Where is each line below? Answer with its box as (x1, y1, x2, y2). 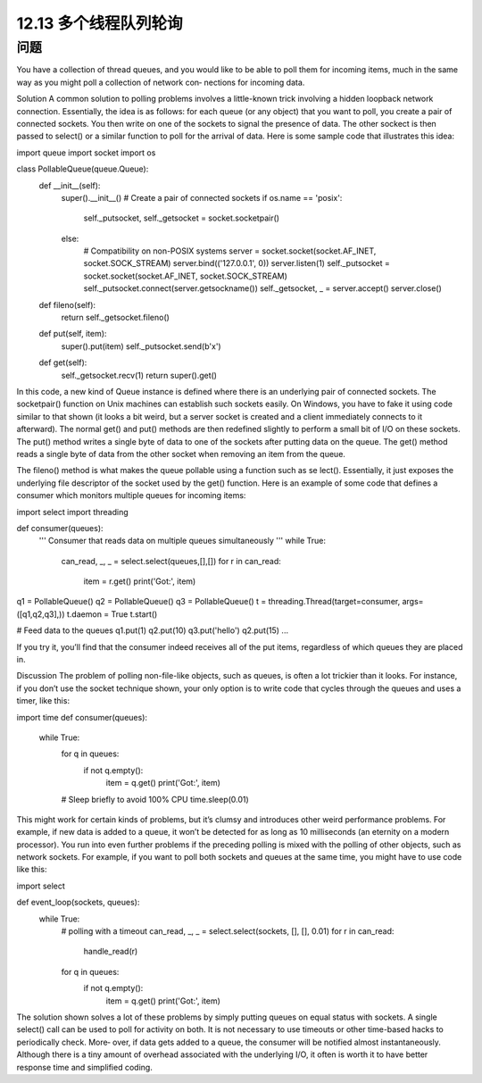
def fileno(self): (38, 299, 96, 310)
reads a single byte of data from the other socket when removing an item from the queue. (16, 448, 345, 459)
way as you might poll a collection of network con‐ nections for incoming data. (16, 77, 305, 87)
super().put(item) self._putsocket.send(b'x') (61, 340, 222, 352)
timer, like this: (16, 696, 71, 706)
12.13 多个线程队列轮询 (16, 13, 183, 33)
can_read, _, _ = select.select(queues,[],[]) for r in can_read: (61, 555, 281, 566)
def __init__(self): (38, 179, 101, 191)
